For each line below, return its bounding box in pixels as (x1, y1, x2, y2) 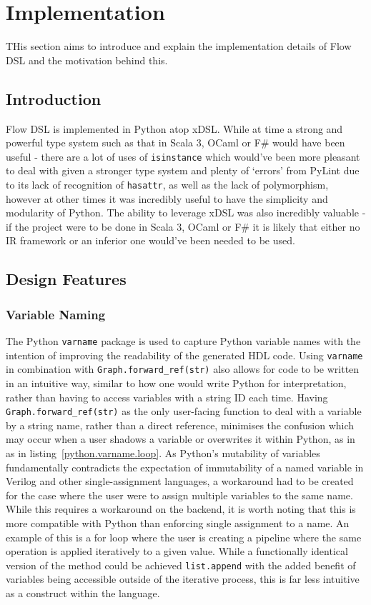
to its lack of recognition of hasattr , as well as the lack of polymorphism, (6, 176, 329, 191)
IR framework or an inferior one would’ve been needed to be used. (6, 233, 295, 248)
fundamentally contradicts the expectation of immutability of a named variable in (6, 459, 364, 474)
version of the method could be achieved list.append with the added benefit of (6, 557, 356, 572)
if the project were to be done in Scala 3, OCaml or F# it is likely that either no (6, 219, 360, 234)
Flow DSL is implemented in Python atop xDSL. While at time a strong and (6, 121, 343, 136)
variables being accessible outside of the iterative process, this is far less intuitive (6, 571, 360, 586)
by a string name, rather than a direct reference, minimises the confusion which (6, 417, 355, 432)
